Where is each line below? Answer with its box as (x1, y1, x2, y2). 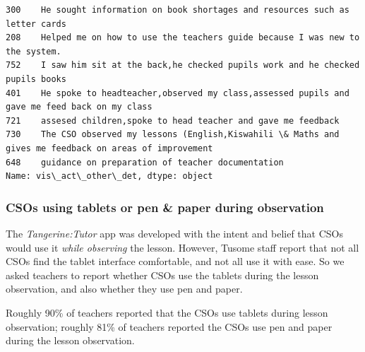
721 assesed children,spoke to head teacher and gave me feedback (6, 115, 340, 126)
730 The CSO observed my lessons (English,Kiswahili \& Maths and (6, 129, 340, 140)
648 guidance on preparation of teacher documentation (6, 157, 284, 168)
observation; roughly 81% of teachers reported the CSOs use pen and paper (6, 319, 333, 334)
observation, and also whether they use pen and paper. (6, 281, 243, 296)
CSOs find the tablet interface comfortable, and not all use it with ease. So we (6, 254, 345, 269)
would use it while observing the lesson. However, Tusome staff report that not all (6, 240, 359, 254)
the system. (6, 46, 61, 57)
